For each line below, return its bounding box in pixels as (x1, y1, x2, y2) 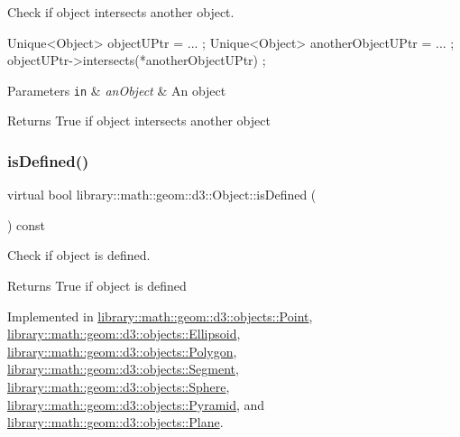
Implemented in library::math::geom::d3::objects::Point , (7, 306, 313, 325)
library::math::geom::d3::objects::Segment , (7, 359, 239, 378)
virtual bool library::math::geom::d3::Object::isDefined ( (7, 185, 317, 204)
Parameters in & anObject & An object (7, 80, 226, 99)
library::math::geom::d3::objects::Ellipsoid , (7, 324, 241, 343)
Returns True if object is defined (7, 276, 187, 295)
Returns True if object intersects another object (7, 111, 271, 130)
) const (7, 215, 46, 234)
